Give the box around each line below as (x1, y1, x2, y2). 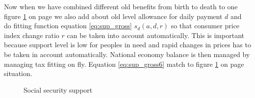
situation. (4, 68, 32, 78)
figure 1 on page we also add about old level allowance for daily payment (4, 11, 223, 21)
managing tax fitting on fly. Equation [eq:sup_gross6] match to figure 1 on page (4, 59, 244, 69)
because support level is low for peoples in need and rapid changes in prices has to (4, 39, 251, 50)
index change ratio (4, 30, 59, 40)
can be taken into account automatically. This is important (67, 30, 244, 40)
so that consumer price (171, 20, 240, 31)
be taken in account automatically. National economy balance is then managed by (4, 49, 250, 59)
